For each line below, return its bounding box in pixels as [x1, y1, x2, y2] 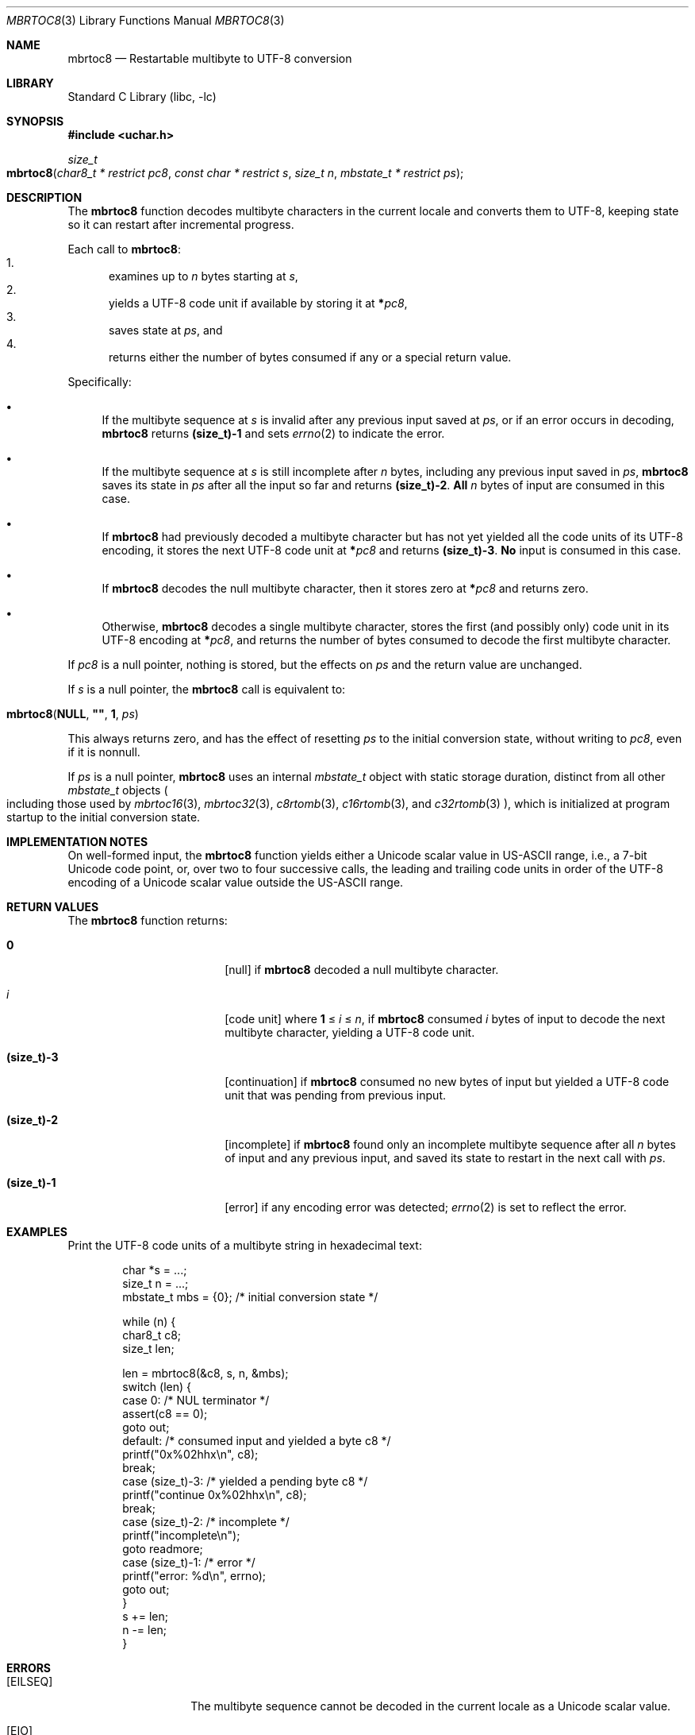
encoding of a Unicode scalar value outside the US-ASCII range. [67, 875, 404, 889]
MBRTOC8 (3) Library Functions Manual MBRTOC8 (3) [6, 14, 285, 27]
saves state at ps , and [109, 323, 223, 337]
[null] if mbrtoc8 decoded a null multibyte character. [225, 963, 499, 976]
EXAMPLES [6, 1225, 67, 1238]
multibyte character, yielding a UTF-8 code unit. [225, 1026, 475, 1039]
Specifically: [67, 375, 132, 388]
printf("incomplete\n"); [122, 1528, 240, 1542]
